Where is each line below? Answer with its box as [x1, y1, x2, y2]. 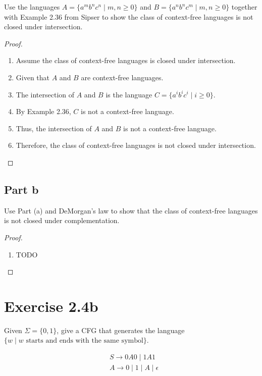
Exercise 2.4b [4, 295, 98, 316]
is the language [106, 89, 152, 99]
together [231, 2, 257, 12]
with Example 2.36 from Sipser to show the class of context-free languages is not [4, 11, 253, 22]
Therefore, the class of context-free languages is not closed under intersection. [16, 140, 256, 150]
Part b [4, 181, 39, 197]
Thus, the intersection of [16, 123, 92, 133]
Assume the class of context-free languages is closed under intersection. [16, 55, 236, 66]
